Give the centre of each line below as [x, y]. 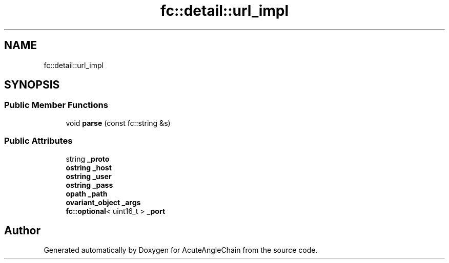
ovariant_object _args [103, 202]
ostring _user [89, 176]
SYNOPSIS [32, 85]
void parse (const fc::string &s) [118, 123]
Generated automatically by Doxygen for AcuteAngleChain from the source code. [181, 250]
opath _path [87, 193]
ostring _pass [89, 185]
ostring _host [89, 167]
